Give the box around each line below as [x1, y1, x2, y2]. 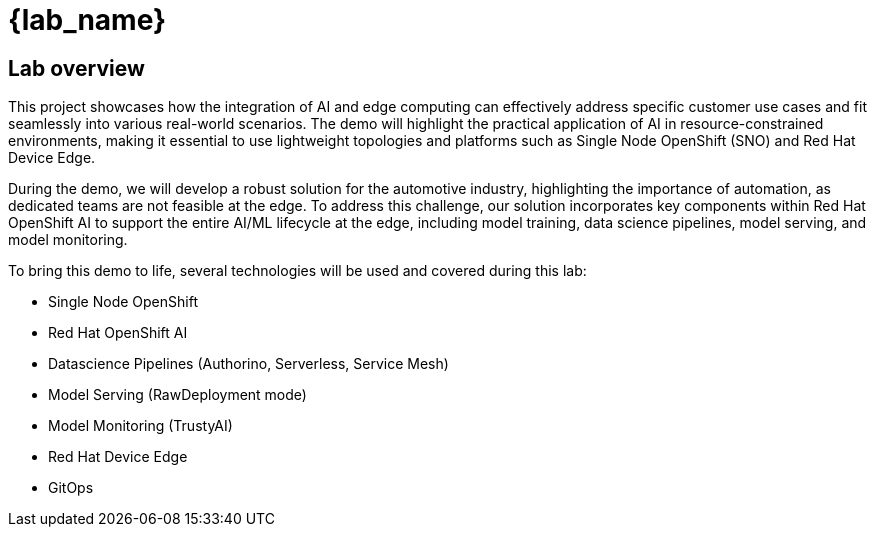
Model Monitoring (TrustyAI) [48, 417, 233, 435]
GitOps [48, 479, 94, 497]
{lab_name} [8, 3, 167, 37]
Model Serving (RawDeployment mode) [48, 386, 307, 404]
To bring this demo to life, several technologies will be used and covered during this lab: [8, 262, 587, 280]
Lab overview [8, 55, 145, 81]
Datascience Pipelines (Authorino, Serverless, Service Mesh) [48, 355, 449, 373]
